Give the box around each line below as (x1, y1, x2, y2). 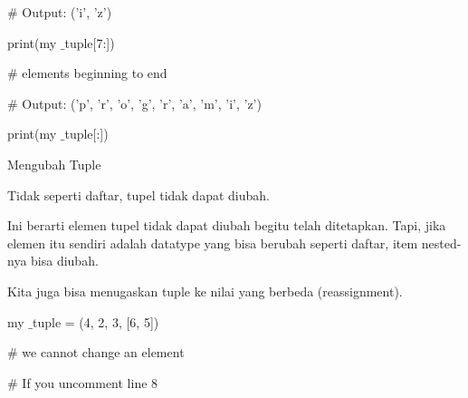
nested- (421, 233, 462, 252)
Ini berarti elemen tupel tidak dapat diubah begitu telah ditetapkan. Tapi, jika (7, 216, 446, 235)
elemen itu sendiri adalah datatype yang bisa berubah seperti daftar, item (7, 233, 418, 252)
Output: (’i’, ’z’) (22, 3, 112, 21)
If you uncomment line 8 (22, 373, 158, 392)
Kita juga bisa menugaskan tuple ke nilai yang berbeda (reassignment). (7, 281, 403, 300)
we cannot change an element (22, 343, 185, 362)
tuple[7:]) (64, 33, 115, 52)
